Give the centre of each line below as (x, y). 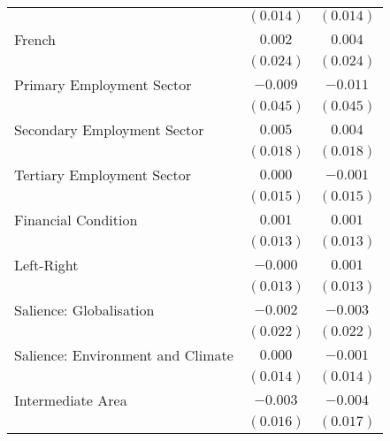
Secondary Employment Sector (109, 129)
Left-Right (46, 265)
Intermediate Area (71, 400)
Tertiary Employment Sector (103, 175)
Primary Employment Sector (103, 84)
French (35, 39)
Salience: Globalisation (84, 310)
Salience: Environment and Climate (124, 355)
